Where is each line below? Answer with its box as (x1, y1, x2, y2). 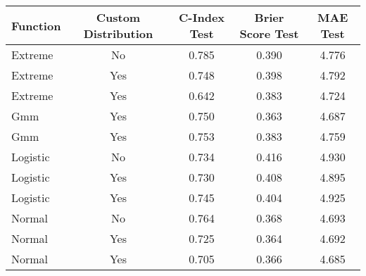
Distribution (83, 25, 153, 42)
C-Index (179, 9, 225, 25)
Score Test (239, 25, 299, 42)
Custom (96, 9, 141, 25)
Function (11, 17, 61, 34)
